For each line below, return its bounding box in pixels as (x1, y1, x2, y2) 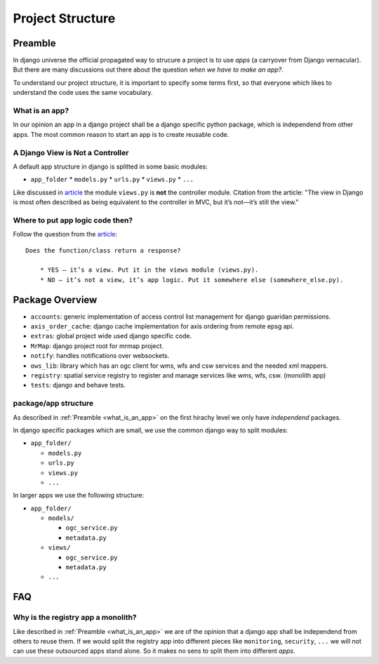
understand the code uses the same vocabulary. (13, 88, 153, 97)
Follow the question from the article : (13, 230, 118, 239)
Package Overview (13, 293, 98, 305)
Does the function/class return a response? (25, 246, 182, 254)
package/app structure (13, 399, 94, 409)
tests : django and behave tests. (30, 381, 126, 390)
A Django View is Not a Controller (13, 147, 129, 157)
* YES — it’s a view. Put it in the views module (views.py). (39, 266, 259, 274)
